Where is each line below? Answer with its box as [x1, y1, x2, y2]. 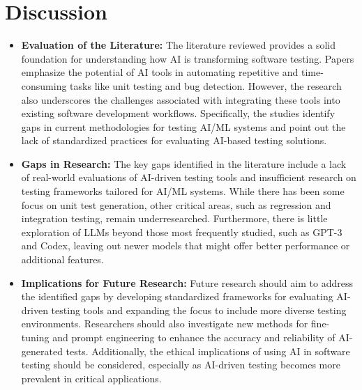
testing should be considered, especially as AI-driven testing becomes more [21, 357, 340, 372]
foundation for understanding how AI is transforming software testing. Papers [21, 51, 354, 65]
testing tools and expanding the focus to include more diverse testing [51, 302, 347, 317]
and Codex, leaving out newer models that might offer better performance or [21, 238, 350, 253]
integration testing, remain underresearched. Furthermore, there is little [21, 211, 328, 226]
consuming [21, 78, 67, 93]
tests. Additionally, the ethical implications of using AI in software [66, 343, 350, 358]
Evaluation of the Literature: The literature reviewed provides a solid [21, 38, 335, 52]
